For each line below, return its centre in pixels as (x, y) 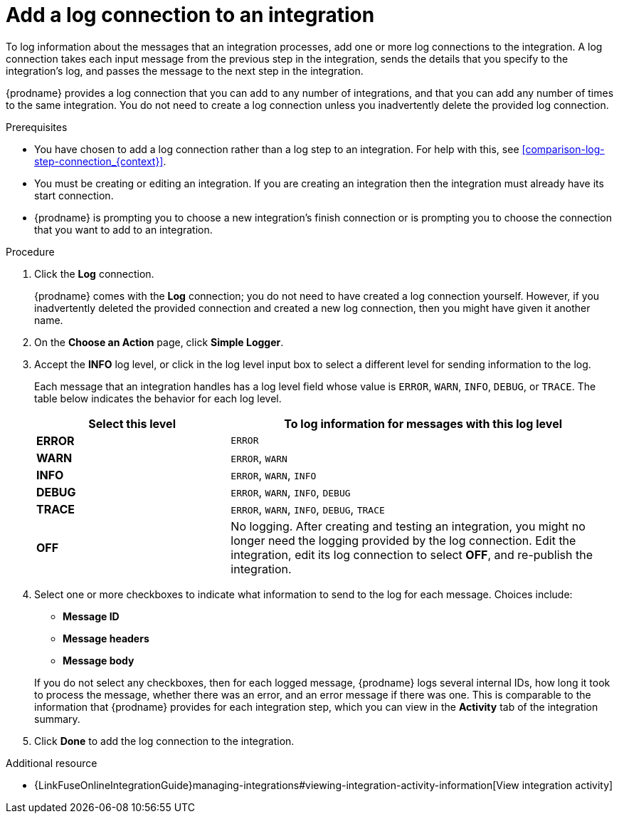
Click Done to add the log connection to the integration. (164, 741)
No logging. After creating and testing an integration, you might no (408, 526)
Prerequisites (37, 127)
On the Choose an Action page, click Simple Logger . (159, 342)
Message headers (106, 638)
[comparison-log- (563, 149)
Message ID (91, 616)
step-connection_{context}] (99, 161)
